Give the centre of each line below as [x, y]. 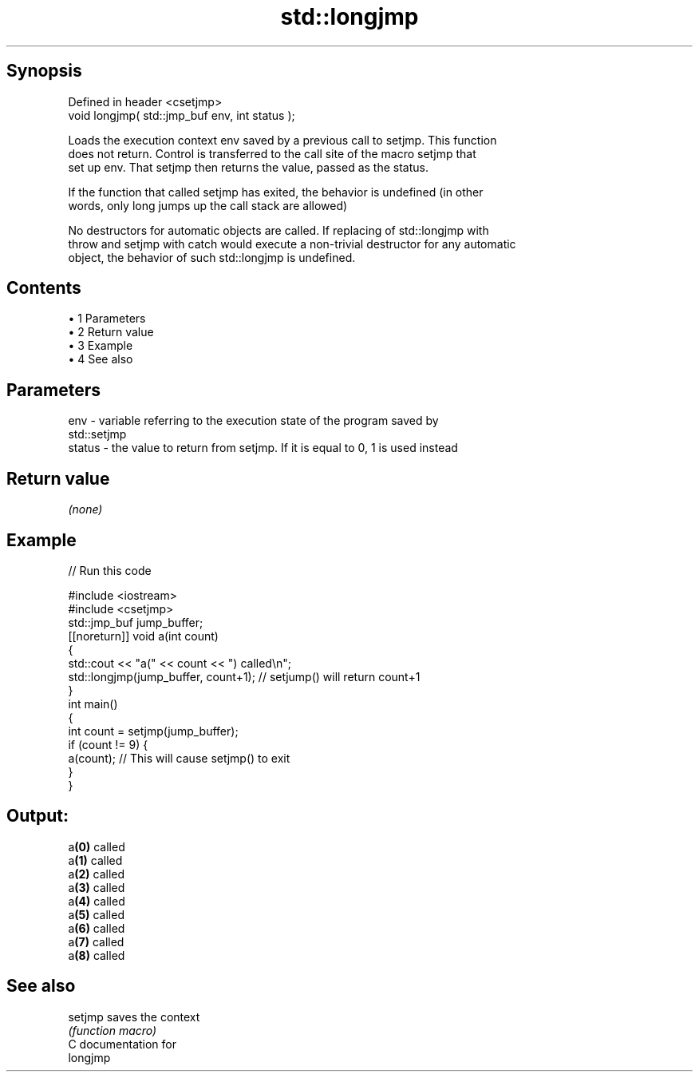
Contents [44, 288]
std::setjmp [97, 434]
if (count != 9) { [108, 744]
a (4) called [97, 901]
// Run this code [110, 570]
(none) [85, 509]
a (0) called [97, 846]
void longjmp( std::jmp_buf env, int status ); [182, 115]
